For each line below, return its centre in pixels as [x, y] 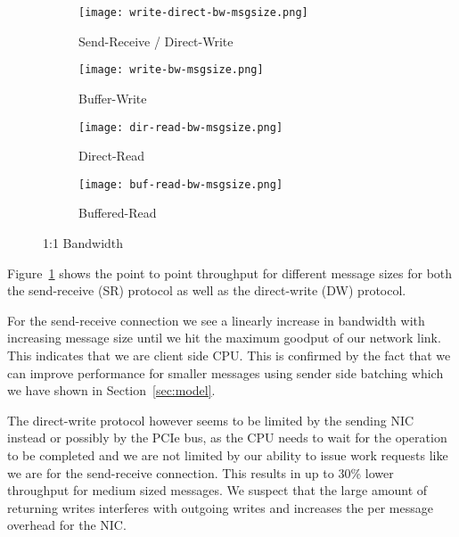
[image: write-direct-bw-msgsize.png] [193, 12]
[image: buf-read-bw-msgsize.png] [181, 184]
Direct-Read [111, 156]
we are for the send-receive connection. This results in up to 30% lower [201, 472]
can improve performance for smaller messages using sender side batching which [225, 372]
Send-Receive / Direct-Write [156, 41]
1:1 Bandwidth [83, 243]
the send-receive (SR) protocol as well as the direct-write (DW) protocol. [207, 290]
